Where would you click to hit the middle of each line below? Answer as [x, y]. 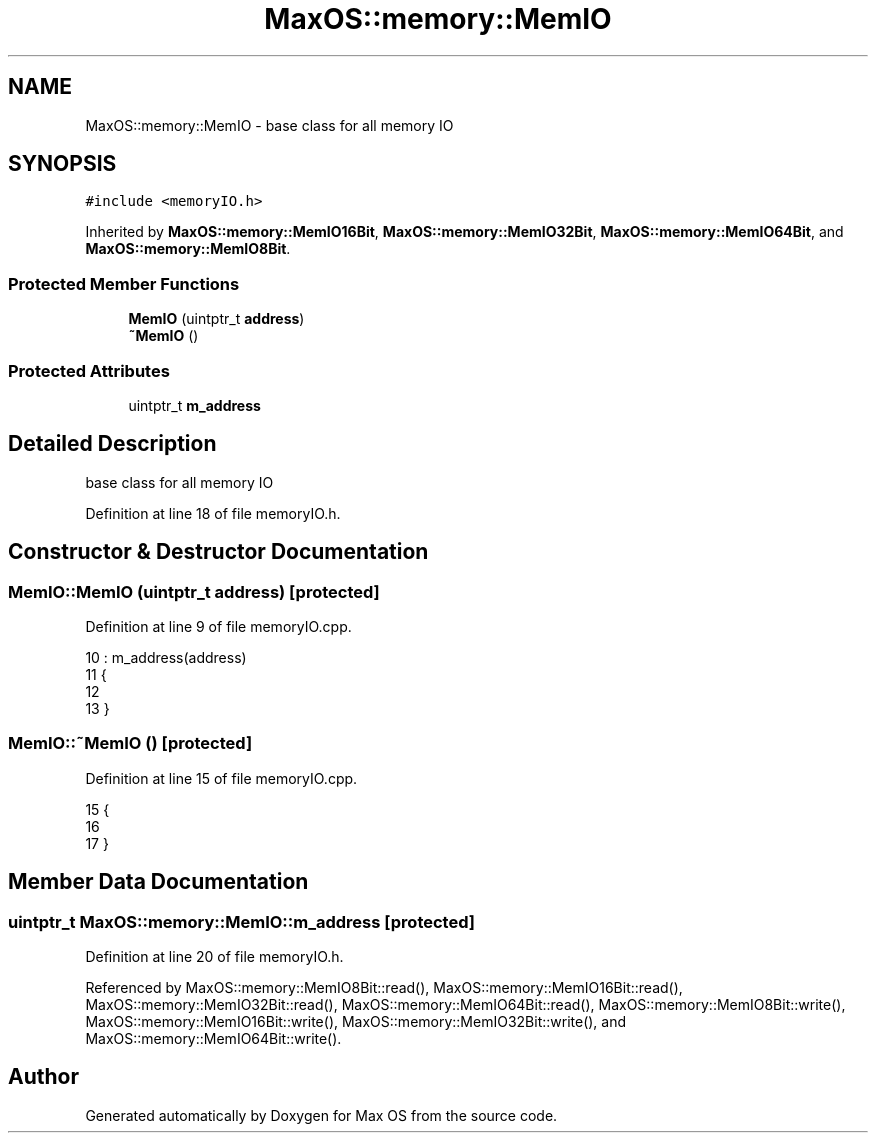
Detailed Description [112, 444]
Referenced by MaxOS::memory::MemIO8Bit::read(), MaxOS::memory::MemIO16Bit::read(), [384, 987]
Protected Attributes [89, 370]
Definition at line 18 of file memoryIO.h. [213, 513]
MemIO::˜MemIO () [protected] [130, 743]
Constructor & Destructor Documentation [218, 552]
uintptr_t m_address [194, 405]
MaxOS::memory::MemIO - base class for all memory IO [269, 125]
